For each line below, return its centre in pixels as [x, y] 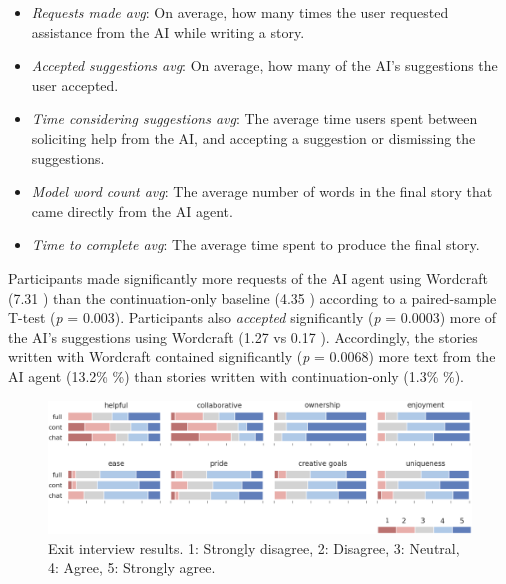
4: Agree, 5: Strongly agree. [132, 567]
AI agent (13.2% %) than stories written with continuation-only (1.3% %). [236, 375]
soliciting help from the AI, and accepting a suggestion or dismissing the [253, 137]
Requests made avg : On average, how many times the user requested [240, 12]
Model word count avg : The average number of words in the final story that [262, 191]
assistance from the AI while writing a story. [168, 31]
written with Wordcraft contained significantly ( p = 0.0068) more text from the [252, 356]
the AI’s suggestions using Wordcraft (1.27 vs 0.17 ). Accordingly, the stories [243, 336]
